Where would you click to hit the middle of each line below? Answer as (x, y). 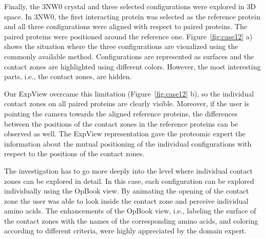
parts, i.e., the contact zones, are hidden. (68, 76)
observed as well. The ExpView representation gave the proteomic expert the (125, 134)
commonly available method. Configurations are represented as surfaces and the (129, 56)
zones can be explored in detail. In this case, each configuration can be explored (129, 181)
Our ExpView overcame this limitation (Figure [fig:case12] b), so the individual (129, 93)
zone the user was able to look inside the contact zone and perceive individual (126, 200)
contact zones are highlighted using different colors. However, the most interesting (132, 66)
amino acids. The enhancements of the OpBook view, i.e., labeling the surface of (130, 211)
